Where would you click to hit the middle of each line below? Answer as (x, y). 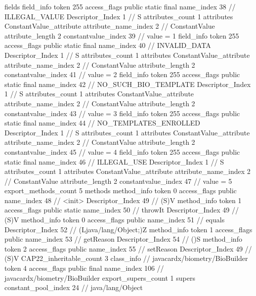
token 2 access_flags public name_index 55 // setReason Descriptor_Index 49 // (128, 248)
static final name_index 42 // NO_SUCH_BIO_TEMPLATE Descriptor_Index (128, 84)
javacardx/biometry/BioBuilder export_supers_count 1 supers (100, 277)
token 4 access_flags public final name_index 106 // (84, 268)
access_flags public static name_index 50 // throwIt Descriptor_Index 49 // (122, 210)
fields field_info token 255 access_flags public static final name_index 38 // (120, 6)
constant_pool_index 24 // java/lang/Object (74, 287)
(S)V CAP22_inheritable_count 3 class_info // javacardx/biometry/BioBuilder (126, 258)
